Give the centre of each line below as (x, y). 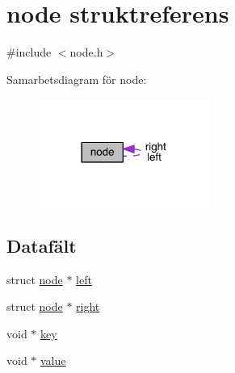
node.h (86, 52)
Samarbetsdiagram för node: (77, 79)
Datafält (42, 245)
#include (29, 52)
